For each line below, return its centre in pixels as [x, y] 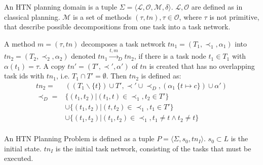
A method [20, 43]
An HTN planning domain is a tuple [61, 7]
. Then [117, 76]
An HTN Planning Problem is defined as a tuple [79, 138]
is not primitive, [234, 16]
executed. [19, 158]
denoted [83, 56]
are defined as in [217, 7]
